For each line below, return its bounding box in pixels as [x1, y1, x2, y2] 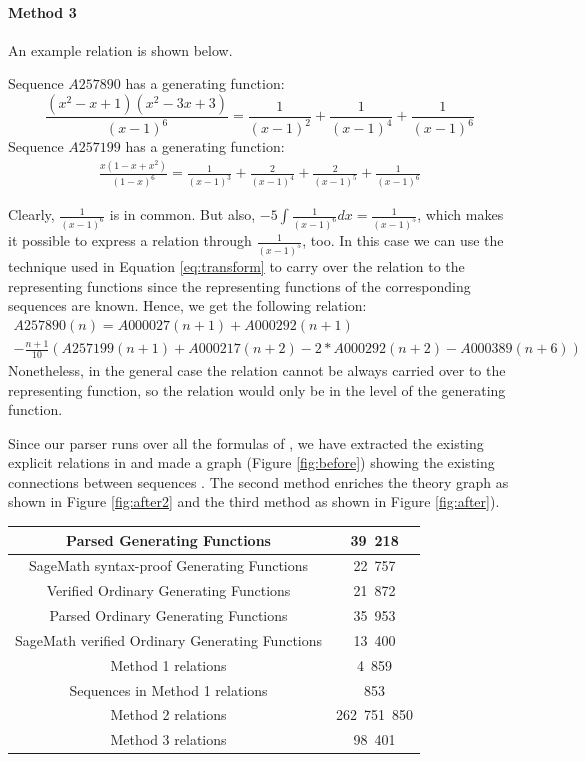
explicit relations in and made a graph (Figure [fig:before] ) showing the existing [8, 452, 495, 473]
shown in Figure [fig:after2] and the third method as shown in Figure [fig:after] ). [8, 491, 500, 512]
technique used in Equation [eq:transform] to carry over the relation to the [8, 255, 465, 276]
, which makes [417, 204, 504, 225]
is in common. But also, [109, 204, 256, 225]
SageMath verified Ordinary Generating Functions [15, 629, 323, 650]
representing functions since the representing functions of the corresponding [8, 275, 471, 296]
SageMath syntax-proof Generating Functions [29, 555, 309, 576]
